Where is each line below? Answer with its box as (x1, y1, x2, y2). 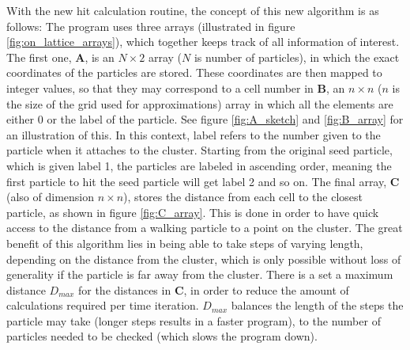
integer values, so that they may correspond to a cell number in (6, 79, 314, 96)
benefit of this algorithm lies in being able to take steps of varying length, (6, 234, 363, 251)
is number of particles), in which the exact (194, 48, 400, 65)
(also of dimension (6, 188, 94, 205)
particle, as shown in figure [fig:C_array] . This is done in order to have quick (6, 204, 379, 220)
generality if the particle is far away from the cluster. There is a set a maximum (6, 266, 393, 283)
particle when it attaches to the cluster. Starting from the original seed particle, (6, 142, 393, 158)
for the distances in (77, 281, 171, 298)
